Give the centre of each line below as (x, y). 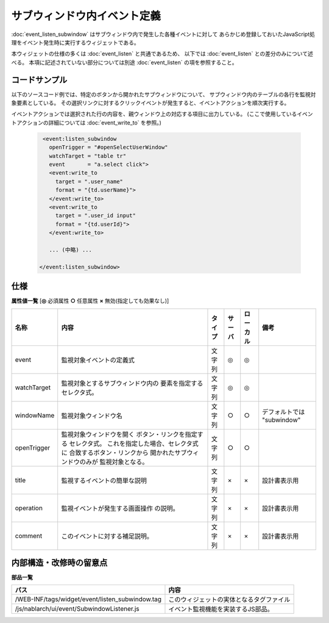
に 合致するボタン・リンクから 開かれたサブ (124, 453)
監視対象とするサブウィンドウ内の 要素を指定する (132, 383)
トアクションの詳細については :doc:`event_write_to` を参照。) (86, 123)
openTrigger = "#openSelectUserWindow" (108, 147)
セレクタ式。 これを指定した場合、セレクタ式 (134, 444)
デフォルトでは (284, 412)
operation (29, 508)
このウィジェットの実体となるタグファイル (229, 600)
